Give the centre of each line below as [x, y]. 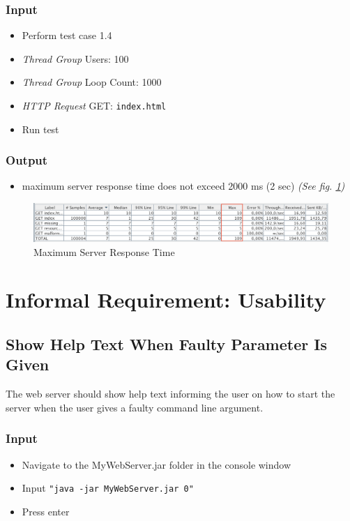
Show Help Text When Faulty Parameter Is [166, 343]
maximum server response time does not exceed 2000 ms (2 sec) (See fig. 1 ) [183, 186]
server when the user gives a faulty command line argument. [135, 407]
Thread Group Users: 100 [75, 58]
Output [27, 160]
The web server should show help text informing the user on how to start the [170, 394]
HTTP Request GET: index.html [94, 105]
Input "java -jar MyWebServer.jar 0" [108, 488]
